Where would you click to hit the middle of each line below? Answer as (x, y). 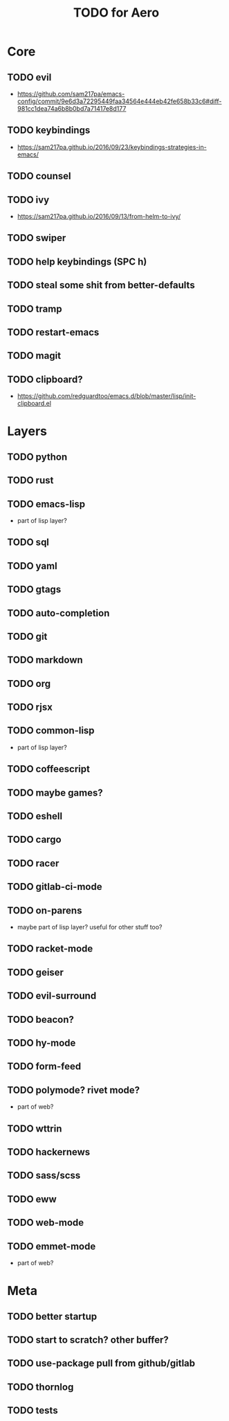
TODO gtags (34, 590)
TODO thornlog (40, 1387)
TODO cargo (34, 840)
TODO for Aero (116, 13)
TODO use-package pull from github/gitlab (101, 1363)
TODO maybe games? (55, 793)
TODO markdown (45, 660)
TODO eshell (35, 816)
